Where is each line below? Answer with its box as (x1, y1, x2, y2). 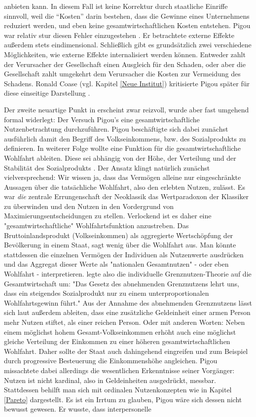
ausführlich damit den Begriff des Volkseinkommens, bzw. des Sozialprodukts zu (4, 133, 246, 143)
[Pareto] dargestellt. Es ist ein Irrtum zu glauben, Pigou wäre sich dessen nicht (4, 394, 242, 404)
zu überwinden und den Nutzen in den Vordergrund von (4, 201, 174, 211)
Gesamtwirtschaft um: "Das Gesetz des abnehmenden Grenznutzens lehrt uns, (4, 278, 239, 288)
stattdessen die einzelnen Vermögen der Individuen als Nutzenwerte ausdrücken (4, 249, 244, 259)
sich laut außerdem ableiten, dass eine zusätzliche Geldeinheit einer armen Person (4, 307, 251, 317)
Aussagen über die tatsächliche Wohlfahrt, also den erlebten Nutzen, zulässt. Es (4, 181, 245, 192)
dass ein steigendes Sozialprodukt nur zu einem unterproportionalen (4, 288, 209, 298)
